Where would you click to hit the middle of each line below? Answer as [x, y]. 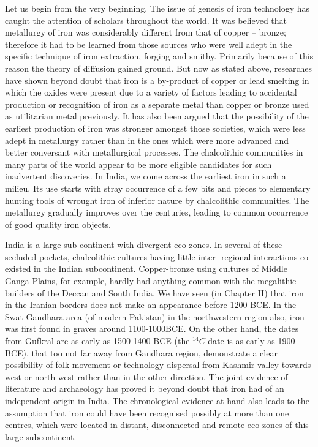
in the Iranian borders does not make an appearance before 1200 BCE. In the [151, 305]
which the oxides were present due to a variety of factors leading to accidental [151, 92]
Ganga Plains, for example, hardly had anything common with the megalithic [151, 281]
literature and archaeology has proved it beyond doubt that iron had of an [145, 389]
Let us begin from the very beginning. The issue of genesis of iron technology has [157, 8]
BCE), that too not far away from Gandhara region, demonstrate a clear [141, 352]
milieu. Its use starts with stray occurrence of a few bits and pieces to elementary [158, 188]
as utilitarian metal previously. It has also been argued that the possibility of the [157, 116]
